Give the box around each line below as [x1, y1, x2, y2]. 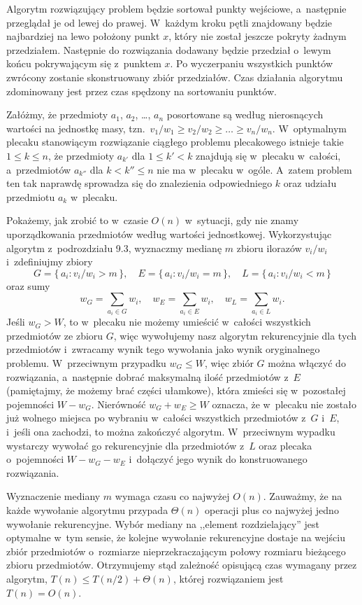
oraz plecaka [259, 438, 312, 452]
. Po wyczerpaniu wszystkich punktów [170, 56, 333, 71]
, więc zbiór [204, 356, 254, 370]
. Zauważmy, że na [263, 489, 342, 503]
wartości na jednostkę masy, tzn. [6, 120, 145, 135]
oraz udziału [283, 176, 337, 190]
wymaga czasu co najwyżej [115, 489, 230, 503]
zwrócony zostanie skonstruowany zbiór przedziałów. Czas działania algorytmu [6, 69, 343, 84]
